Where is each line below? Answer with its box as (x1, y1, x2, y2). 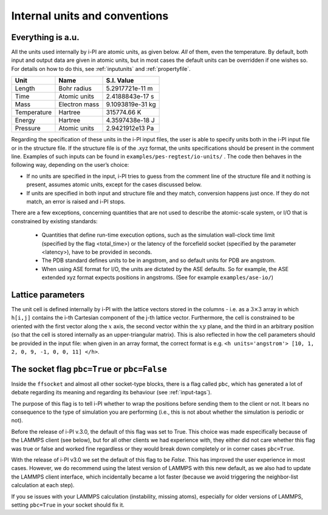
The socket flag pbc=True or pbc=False (11, 364, 167, 374)
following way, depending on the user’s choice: (11, 161, 129, 169)
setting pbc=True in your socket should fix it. (11, 501, 125, 508)
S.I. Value (106, 76, 134, 85)
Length (15, 84, 36, 93)
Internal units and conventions (11, 9, 169, 22)
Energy (15, 116, 36, 124)
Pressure (15, 124, 41, 133)
